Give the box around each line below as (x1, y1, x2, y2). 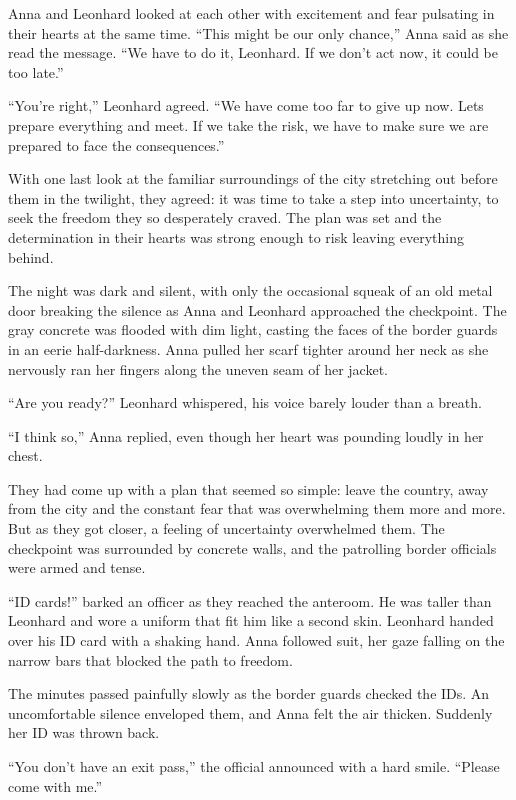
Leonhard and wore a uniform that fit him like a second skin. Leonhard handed (8, 610, 494, 631)
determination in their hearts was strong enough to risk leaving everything (8, 226, 464, 247)
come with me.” (8, 775, 103, 796)
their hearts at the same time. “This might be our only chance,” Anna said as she (8, 22, 509, 43)
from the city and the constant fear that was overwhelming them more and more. (8, 498, 506, 519)
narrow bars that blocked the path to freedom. (8, 649, 293, 670)
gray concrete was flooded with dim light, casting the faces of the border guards (8, 319, 498, 340)
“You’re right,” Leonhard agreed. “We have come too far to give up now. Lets (8, 95, 484, 116)
